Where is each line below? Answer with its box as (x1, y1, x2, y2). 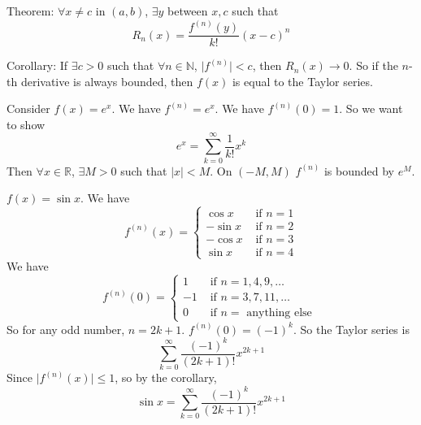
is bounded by (323, 162, 394, 179)
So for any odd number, (7, 320, 125, 337)
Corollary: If (7, 57, 68, 74)
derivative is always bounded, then (20, 72, 193, 89)
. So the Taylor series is (293, 320, 410, 337)
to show (7, 115, 46, 132)
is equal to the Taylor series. (232, 72, 373, 89)
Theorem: (7, 2, 54, 19)
